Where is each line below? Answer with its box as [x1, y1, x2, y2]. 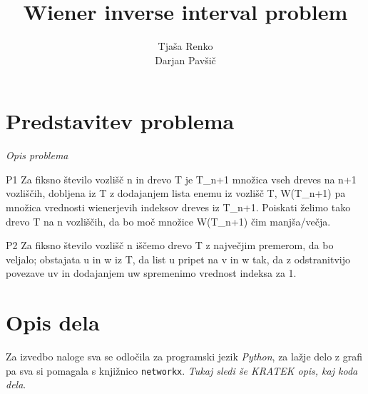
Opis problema [6, 148, 68, 163]
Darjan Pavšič [155, 52, 216, 67]
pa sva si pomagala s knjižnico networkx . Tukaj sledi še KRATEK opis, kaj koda [6, 363, 358, 378]
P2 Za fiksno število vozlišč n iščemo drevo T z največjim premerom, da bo [6, 238, 334, 253]
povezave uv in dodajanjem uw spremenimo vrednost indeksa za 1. [6, 266, 297, 281]
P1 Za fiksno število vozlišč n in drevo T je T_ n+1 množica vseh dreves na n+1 [6, 171, 357, 186]
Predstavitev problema [6, 106, 235, 136]
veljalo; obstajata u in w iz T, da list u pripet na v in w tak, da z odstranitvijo [6, 251, 350, 266]
